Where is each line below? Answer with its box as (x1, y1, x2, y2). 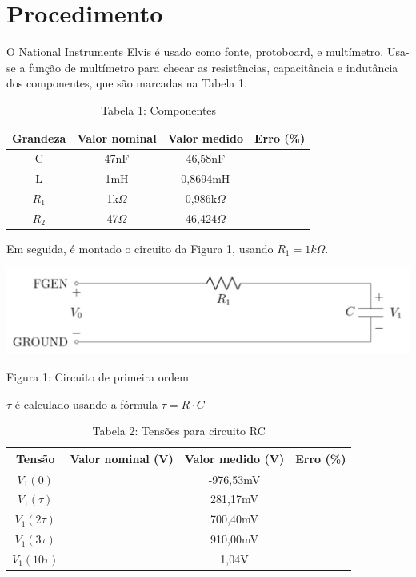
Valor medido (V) (184, 450, 285, 466)
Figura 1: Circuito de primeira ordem (6, 368, 189, 385)
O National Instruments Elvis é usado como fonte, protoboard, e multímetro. (6, 43, 384, 60)
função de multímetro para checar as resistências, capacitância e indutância (29, 59, 398, 75)
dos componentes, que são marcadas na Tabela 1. (6, 75, 247, 91)
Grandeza (12, 129, 66, 146)
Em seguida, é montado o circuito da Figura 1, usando (6, 240, 274, 256)
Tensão (16, 450, 55, 466)
